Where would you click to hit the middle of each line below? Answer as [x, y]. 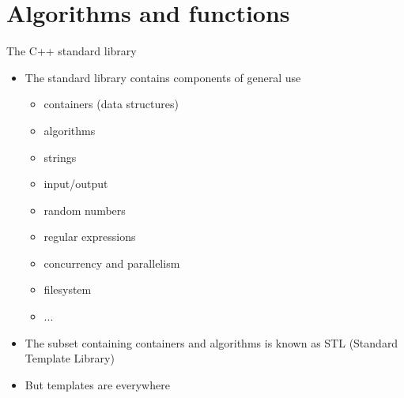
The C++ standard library [72, 51]
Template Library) [70, 358]
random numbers [85, 210]
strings [60, 157]
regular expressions [90, 237]
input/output [76, 184]
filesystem [68, 289]
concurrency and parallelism [112, 263]
